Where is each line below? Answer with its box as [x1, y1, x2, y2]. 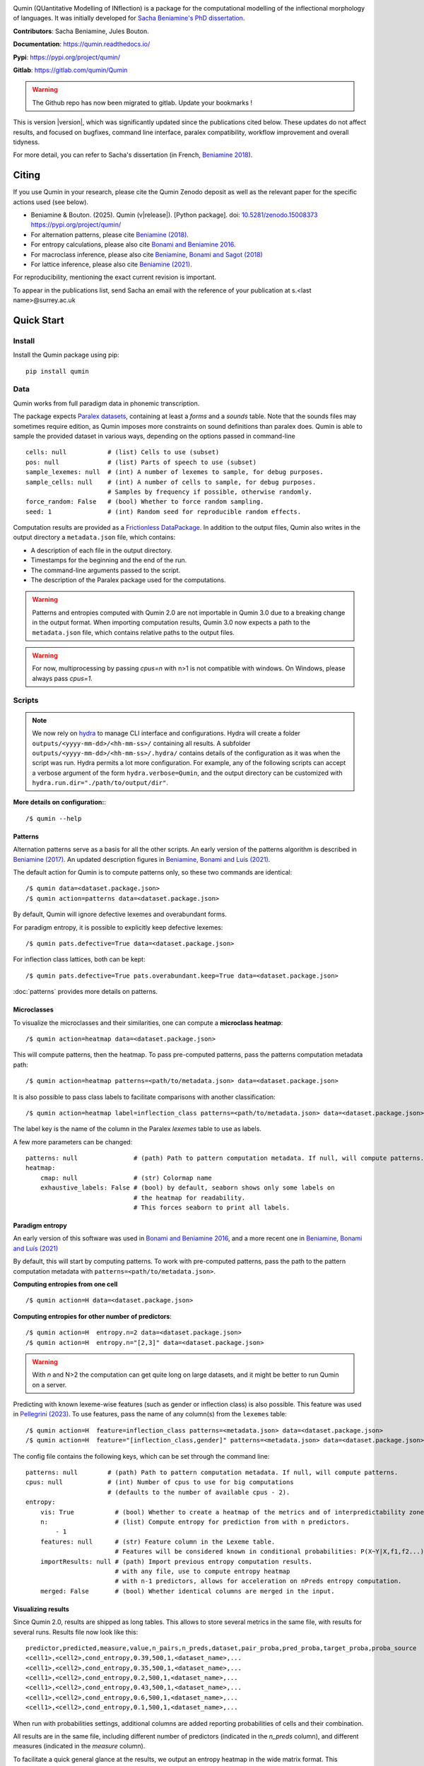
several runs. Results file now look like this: [13, 1628, 139, 1636]
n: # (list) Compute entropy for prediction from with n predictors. [40, 1518, 350, 1526]
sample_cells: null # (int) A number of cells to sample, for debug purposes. [25, 478, 317, 486]
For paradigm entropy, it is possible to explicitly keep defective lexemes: [13, 923, 223, 932]
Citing [13, 170, 40, 182]
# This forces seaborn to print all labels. [133, 1204, 290, 1211]
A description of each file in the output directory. [30, 546, 172, 555]
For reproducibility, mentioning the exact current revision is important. [13, 273, 217, 282]
